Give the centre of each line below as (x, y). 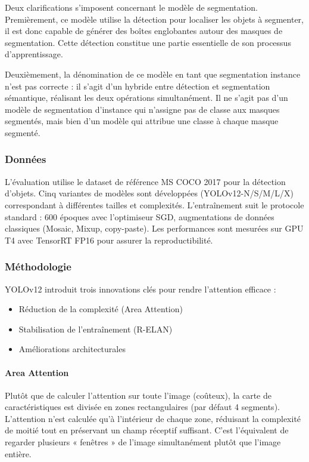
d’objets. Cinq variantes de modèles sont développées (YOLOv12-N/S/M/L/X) (149, 193)
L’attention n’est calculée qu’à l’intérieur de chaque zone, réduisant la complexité (153, 418)
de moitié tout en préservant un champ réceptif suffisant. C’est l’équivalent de (147, 430)
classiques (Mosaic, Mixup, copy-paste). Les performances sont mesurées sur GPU (154, 228)
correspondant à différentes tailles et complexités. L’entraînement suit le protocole (154, 204)
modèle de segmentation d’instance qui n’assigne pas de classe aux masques (142, 109)
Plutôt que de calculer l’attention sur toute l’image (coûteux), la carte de (138, 395)
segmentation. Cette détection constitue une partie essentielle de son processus (148, 42)
